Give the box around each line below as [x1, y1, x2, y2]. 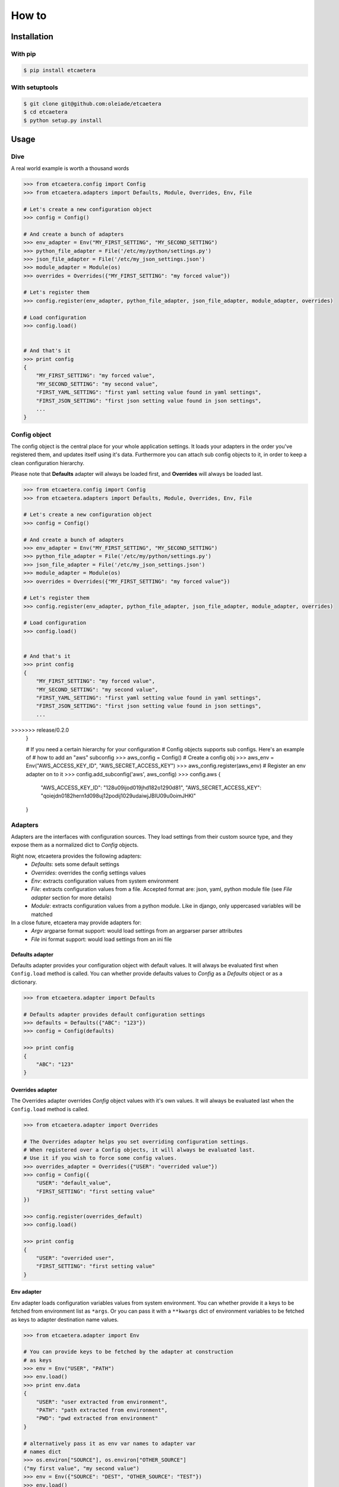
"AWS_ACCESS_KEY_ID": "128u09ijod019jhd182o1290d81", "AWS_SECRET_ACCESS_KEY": [40, 784, 261, 791]
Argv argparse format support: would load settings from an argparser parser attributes [31, 927, 243, 934]
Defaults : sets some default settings [31, 861, 120, 868]
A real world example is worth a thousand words [11, 165, 129, 172]
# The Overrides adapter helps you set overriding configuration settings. [23, 1138, 249, 1145]
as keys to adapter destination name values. [11, 1316, 119, 1323]
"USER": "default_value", [36, 1179, 112, 1187]
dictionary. [11, 978, 37, 986]
